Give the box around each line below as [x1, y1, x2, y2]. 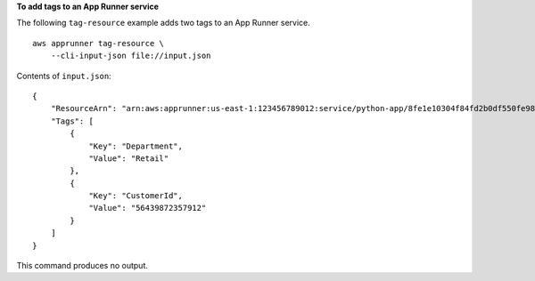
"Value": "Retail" [88, 153, 169, 164]
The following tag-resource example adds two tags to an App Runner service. [16, 18, 311, 28]
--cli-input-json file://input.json [50, 51, 211, 61]
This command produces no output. [16, 261, 149, 271]
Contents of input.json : [16, 70, 111, 81]
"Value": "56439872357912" [88, 203, 207, 213]
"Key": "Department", [88, 140, 183, 151]
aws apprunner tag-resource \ [32, 38, 165, 48]
